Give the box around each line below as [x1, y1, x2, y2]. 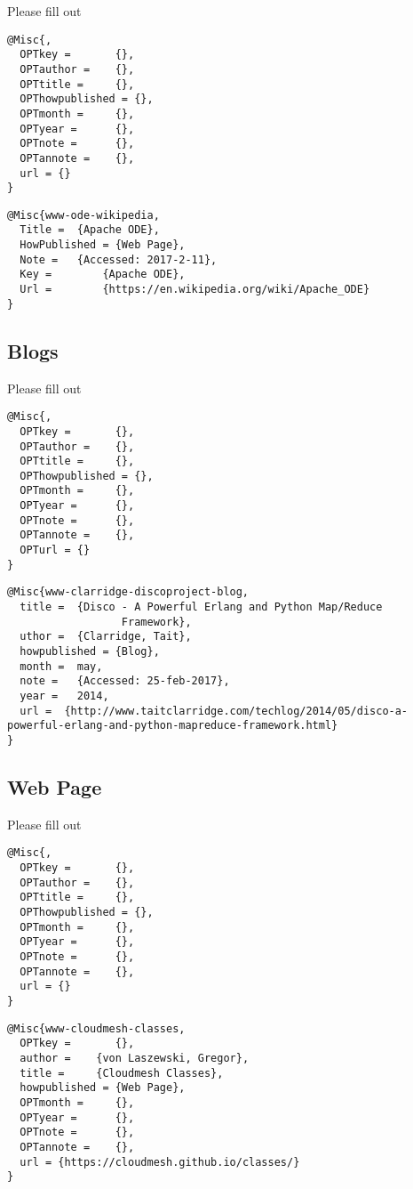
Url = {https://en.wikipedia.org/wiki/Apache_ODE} [20, 283, 370, 296]
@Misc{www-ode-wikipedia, [7, 208, 160, 222]
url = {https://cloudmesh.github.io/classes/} [20, 1155, 300, 1169]
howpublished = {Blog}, [20, 645, 160, 659]
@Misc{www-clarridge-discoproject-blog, [7, 586, 250, 599]
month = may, [20, 659, 103, 673]
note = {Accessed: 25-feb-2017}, [20, 675, 230, 688]
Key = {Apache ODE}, [20, 268, 186, 281]
